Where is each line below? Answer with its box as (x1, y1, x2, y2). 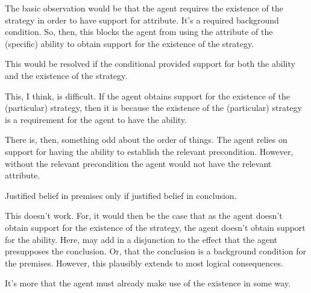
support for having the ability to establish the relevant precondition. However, (5, 145, 294, 157)
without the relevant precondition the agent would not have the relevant (5, 157, 272, 169)
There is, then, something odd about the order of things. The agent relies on (5, 133, 287, 146)
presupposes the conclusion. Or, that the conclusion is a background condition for (5, 245, 306, 257)
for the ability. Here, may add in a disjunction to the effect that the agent (5, 233, 278, 245)
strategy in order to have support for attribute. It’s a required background (5, 13, 279, 26)
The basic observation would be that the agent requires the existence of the (5, 2, 283, 14)
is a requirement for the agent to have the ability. (5, 113, 187, 125)
